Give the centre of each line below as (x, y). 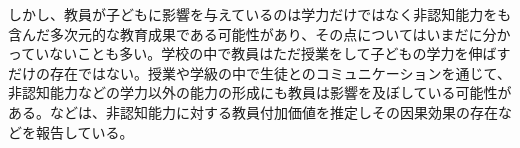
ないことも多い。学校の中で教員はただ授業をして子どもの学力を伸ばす (280, 53)
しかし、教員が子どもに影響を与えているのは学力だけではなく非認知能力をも (260, 14)
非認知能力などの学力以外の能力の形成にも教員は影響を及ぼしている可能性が (260, 92)
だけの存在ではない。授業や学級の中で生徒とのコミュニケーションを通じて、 (259, 72)
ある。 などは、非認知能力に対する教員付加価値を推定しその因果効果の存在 (253, 111)
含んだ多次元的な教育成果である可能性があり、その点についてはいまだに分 (252, 33)
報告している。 (84, 131)
